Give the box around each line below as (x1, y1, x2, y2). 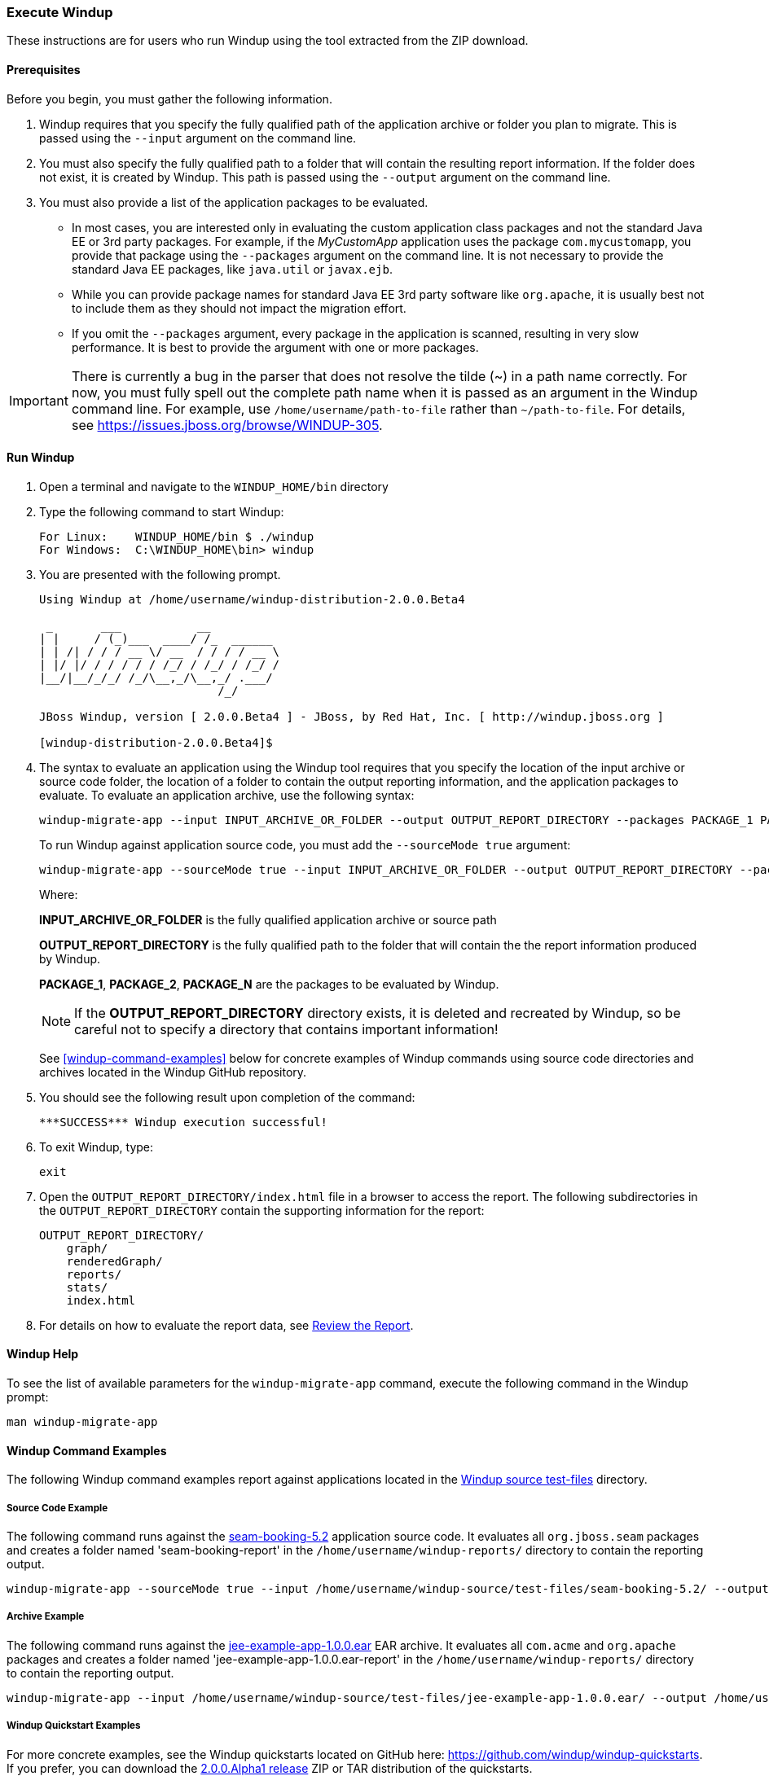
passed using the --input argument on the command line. (39, 130, 357, 145)
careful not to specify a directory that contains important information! (74, 1020, 499, 1037)
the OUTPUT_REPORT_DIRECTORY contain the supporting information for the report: (39, 1203, 485, 1217)
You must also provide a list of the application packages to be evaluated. (39, 195, 428, 209)
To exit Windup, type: (39, 1139, 154, 1154)
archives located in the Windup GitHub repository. (39, 1064, 307, 1079)
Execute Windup (7, 4, 113, 20)
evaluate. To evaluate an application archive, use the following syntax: (39, 787, 415, 802)
